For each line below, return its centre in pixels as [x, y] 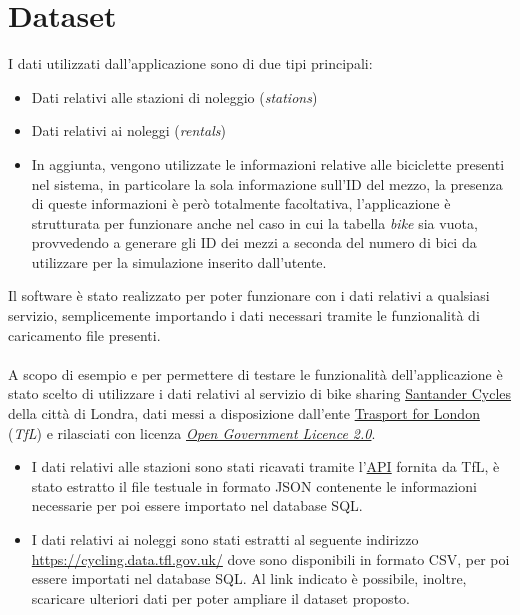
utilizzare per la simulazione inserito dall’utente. [179, 261]
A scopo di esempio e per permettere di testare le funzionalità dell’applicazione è [255, 373]
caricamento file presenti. [84, 334]
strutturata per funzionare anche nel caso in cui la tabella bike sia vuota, [254, 222]
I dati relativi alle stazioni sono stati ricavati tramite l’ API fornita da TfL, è [265, 466]
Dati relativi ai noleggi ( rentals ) [128, 130]
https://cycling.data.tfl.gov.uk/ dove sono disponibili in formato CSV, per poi [270, 558]
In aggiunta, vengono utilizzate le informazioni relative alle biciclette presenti [268, 163]
